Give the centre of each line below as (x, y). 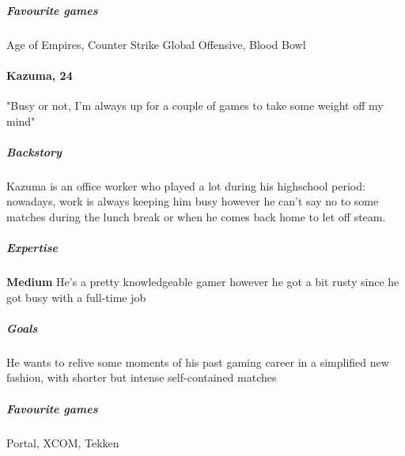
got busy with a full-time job (76, 297)
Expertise (32, 248)
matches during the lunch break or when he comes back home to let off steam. (196, 216)
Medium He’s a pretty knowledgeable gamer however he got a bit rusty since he (203, 282)
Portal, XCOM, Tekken (63, 442)
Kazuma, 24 (40, 75)
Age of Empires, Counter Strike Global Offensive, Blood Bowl (156, 44)
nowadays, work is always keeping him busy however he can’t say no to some (193, 201)
